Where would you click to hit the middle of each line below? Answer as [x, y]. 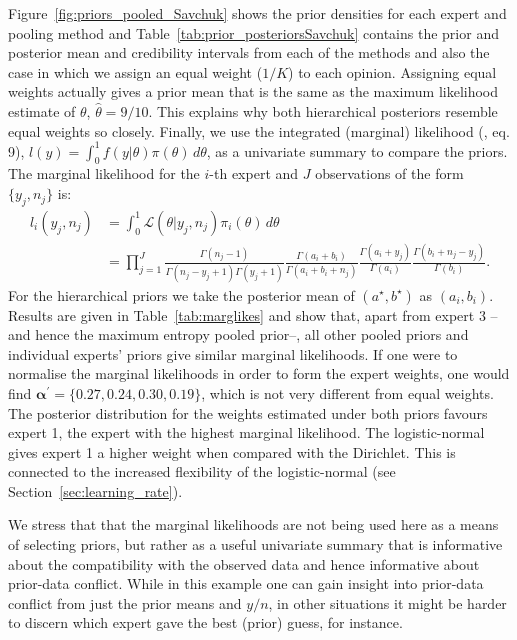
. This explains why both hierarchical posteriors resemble [323, 110]
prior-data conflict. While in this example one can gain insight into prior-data [246, 583]
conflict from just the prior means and [125, 602]
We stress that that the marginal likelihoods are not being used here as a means [253, 524]
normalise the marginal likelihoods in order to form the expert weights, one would [259, 373]
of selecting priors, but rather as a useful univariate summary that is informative [255, 544]
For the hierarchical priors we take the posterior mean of [181, 294]
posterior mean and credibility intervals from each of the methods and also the [249, 52]
